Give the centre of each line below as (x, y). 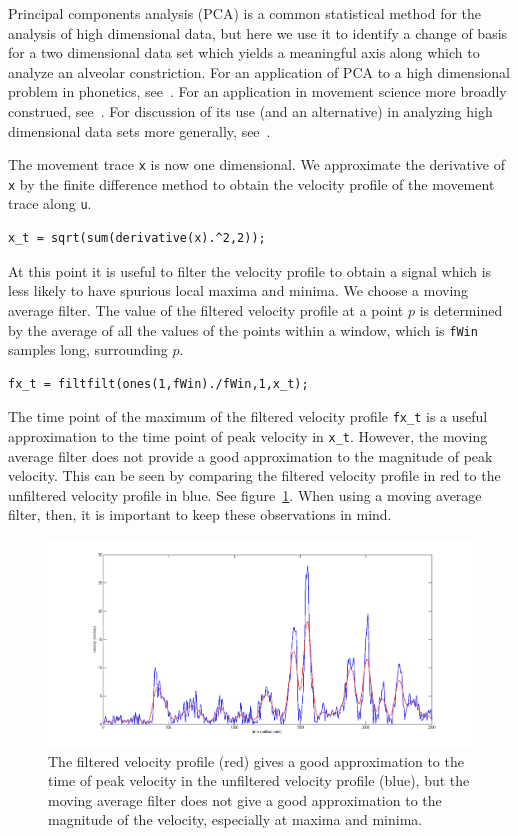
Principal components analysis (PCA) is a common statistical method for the (245, 13)
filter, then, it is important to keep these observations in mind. (200, 514)
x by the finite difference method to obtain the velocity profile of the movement (251, 183)
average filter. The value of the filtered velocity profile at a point (206, 309)
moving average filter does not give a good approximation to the (245, 799)
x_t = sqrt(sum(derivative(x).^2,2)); (137, 238)
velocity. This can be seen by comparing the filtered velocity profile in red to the (254, 475)
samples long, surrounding (88, 349)
